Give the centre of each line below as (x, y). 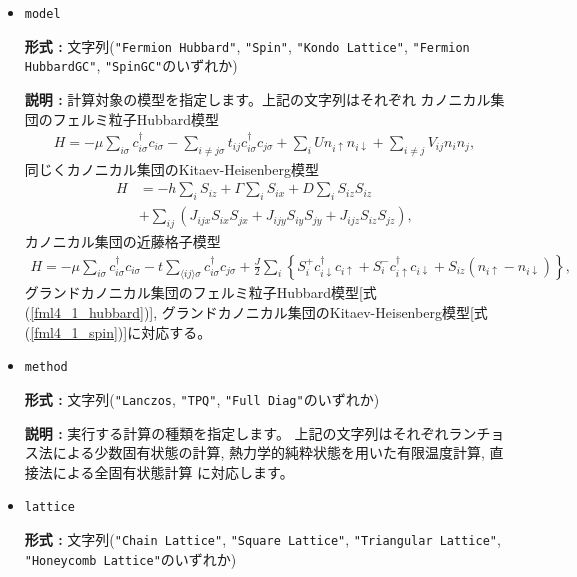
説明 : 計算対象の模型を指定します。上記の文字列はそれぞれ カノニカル (257, 98)
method (46, 367)
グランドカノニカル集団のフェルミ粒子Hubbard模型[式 (200, 292)
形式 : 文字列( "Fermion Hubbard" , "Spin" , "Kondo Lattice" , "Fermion (247, 45)
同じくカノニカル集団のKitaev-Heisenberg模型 (171, 168)
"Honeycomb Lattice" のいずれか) (130, 558)
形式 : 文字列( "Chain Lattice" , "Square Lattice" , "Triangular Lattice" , (262, 539)
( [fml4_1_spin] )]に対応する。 (118, 331)
